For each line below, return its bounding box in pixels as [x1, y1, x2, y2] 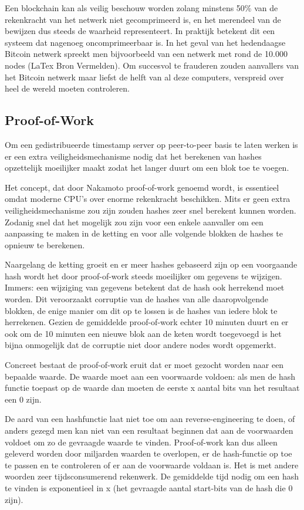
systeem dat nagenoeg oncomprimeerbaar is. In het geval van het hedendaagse [5, 36, 286, 48]
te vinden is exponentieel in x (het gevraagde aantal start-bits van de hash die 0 [5, 481, 293, 494]
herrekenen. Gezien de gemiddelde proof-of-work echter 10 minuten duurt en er [5, 316, 289, 328]
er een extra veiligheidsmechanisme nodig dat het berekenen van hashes [5, 150, 262, 162]
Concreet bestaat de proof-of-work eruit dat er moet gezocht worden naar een [5, 359, 284, 371]
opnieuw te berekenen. [5, 238, 85, 251]
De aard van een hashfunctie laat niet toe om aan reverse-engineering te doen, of [5, 413, 295, 425]
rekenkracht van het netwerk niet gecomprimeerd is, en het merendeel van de [5, 13, 281, 25]
